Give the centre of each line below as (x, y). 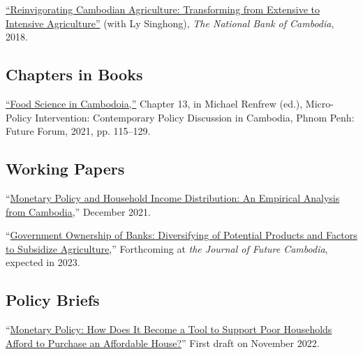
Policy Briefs (53, 300)
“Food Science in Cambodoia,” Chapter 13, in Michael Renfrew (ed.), (154, 103)
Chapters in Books (74, 74)
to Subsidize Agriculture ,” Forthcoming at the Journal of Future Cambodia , (167, 248)
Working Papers (65, 169)
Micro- (319, 103)
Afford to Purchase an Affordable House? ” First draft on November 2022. (163, 342)
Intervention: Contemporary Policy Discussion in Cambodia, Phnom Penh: (195, 117)
